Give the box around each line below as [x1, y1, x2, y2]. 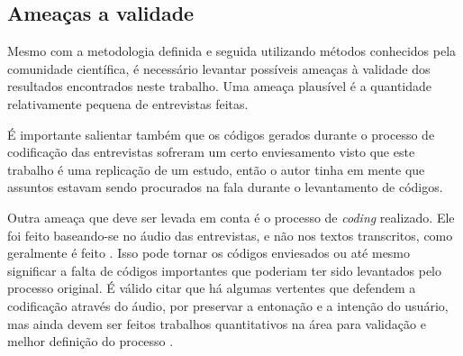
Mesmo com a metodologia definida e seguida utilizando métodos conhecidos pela [7, 41, 457, 60]
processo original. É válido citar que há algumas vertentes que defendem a [7, 278, 416, 297]
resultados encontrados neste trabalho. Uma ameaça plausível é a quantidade [7, 77, 432, 96]
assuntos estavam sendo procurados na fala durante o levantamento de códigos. [7, 178, 443, 196]
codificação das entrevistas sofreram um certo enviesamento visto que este [7, 142, 415, 161]
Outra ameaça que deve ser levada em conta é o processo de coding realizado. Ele [7, 207, 455, 226]
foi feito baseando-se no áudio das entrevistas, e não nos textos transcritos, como [7, 225, 453, 244]
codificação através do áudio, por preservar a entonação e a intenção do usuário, [7, 296, 449, 315]
